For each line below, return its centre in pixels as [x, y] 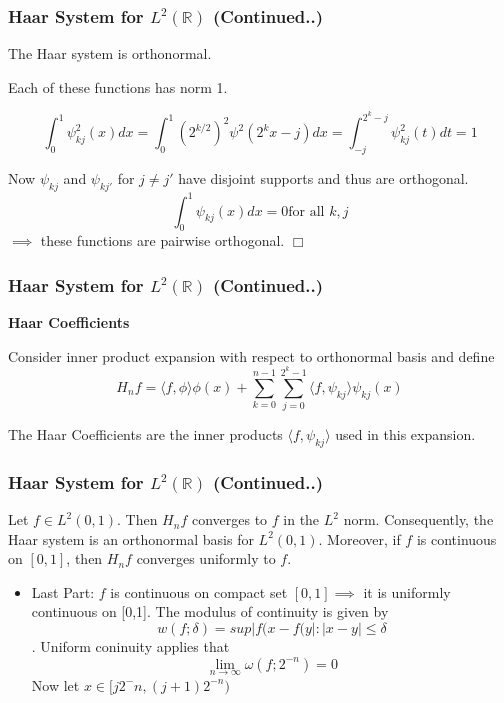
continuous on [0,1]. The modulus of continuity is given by [210, 611]
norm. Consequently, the [418, 519]
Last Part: [63, 591]
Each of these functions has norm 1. [118, 86]
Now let [55, 684]
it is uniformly [407, 591]
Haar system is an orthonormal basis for [131, 538]
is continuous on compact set [199, 591]
